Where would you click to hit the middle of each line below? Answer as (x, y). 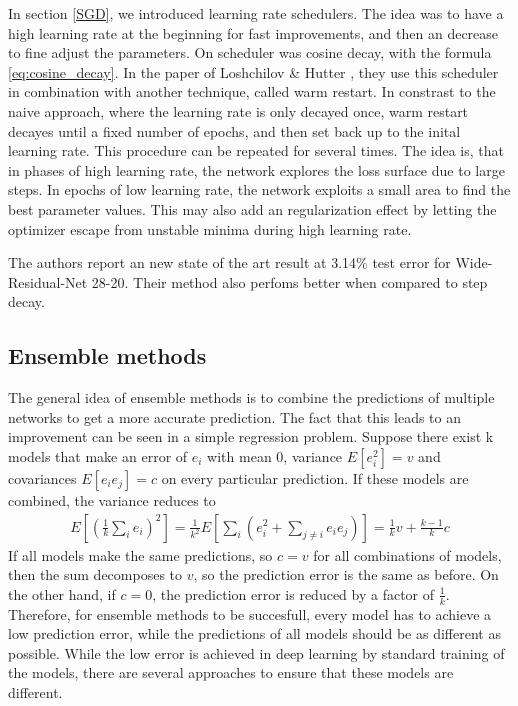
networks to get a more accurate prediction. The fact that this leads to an (235, 416)
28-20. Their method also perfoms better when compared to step (289, 281)
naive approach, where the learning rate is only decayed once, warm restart (238, 110)
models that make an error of (98, 455)
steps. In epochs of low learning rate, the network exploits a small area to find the (259, 189)
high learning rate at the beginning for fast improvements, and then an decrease (253, 32)
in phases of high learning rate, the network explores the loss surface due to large (256, 169)
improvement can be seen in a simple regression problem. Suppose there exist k (251, 436)
